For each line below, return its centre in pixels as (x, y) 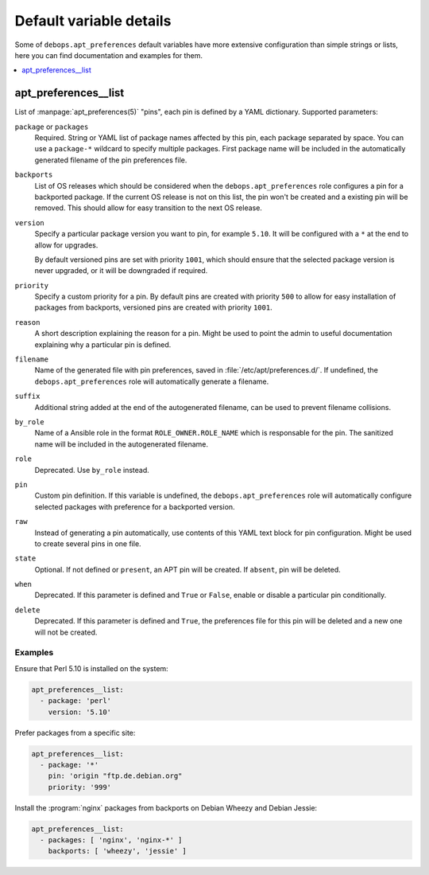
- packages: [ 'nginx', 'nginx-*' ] (111, 840)
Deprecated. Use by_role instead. (92, 470)
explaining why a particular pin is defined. (103, 344)
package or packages (52, 127)
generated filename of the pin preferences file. (111, 160)
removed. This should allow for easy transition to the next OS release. (148, 208)
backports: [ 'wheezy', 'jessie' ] (117, 851)
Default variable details (93, 21)
